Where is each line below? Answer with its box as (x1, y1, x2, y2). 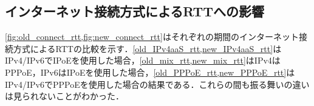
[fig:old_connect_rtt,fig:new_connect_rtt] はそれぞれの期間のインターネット (5, 30, 299, 43)
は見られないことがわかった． (5, 90, 124, 102)
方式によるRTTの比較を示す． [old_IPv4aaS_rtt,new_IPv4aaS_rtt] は (13, 42, 282, 55)
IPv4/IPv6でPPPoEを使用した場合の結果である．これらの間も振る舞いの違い (5, 78, 310, 90)
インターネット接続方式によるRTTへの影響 (5, 2, 265, 21)
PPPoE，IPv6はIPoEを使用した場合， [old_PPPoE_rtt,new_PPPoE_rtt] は (5, 65, 295, 78)
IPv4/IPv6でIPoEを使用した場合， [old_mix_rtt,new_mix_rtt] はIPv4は (5, 54, 281, 67)
